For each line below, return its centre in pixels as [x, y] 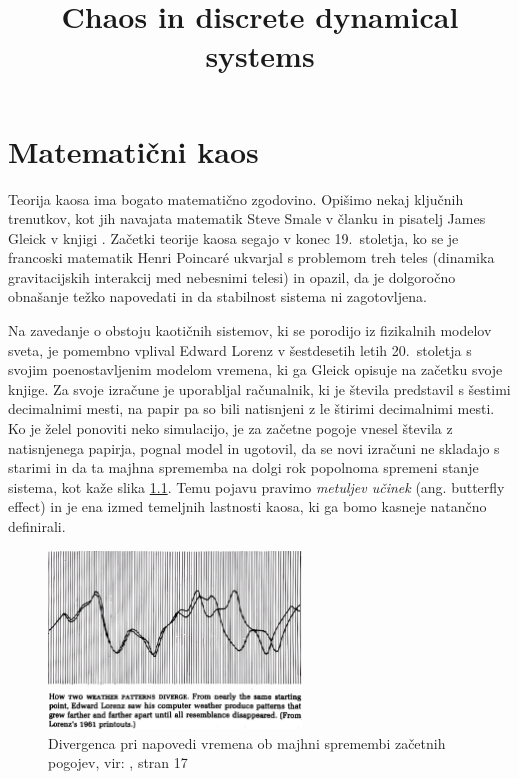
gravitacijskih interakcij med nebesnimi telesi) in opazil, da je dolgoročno [232, 276]
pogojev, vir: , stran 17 [118, 762]
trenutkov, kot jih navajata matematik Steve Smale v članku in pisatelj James [247, 218]
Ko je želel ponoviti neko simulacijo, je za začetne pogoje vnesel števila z [230, 428]
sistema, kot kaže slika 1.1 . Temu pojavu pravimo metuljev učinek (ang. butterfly [256, 486]
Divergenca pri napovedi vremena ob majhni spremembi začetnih [247, 742]
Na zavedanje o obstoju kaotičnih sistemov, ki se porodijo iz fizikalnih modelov [250, 330]
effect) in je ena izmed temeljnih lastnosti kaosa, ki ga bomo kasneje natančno [247, 506]
